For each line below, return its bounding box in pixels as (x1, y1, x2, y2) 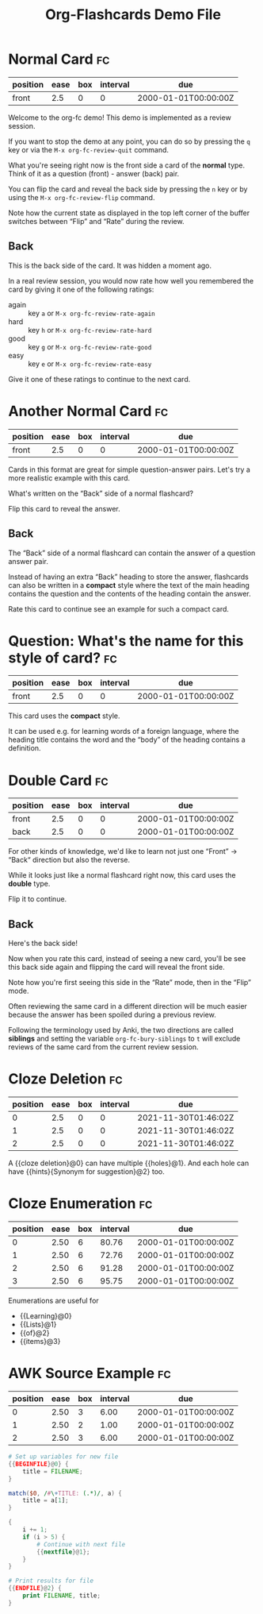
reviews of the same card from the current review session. (8, 1042, 199, 1052)
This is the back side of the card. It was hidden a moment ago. (8, 261, 212, 270)
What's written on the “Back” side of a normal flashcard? (8, 488, 194, 498)
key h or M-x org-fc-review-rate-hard (28, 325, 152, 334)
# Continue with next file (36, 1540, 126, 1548)
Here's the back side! (8, 939, 78, 948)
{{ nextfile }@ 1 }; (36, 1547, 90, 1556)
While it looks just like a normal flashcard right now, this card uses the (8, 871, 236, 880)
